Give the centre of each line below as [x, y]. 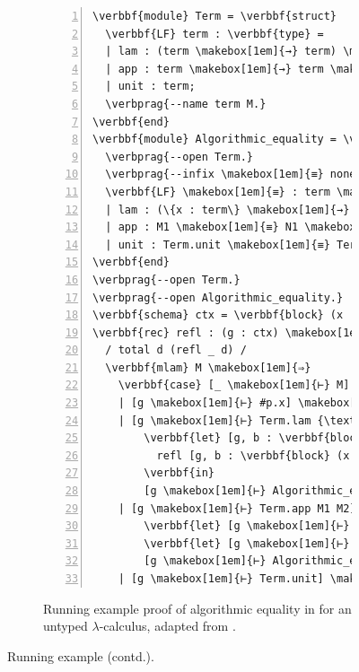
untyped [66, 626]
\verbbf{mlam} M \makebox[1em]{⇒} [208, 367]
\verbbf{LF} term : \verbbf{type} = [215, 34]
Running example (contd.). [81, 655]
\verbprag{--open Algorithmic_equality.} [218, 297]
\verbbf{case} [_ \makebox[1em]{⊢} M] [234, 385]
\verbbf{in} [179, 473]
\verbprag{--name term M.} [186, 104]
